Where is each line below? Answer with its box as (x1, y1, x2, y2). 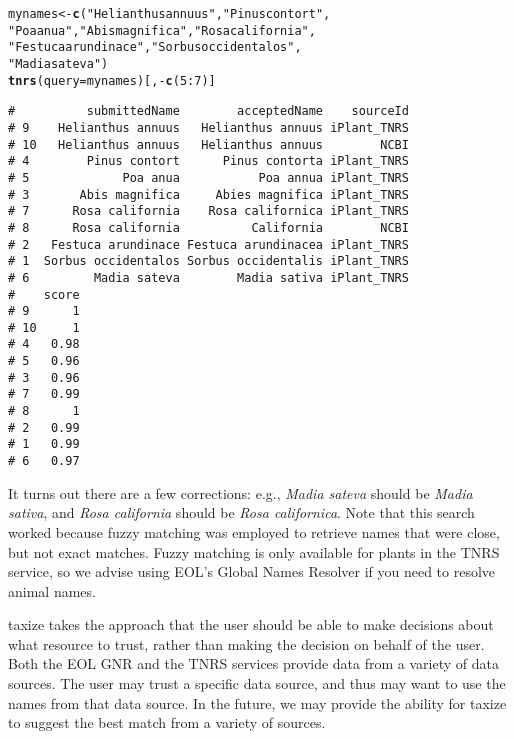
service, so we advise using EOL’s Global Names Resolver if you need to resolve (8, 561, 496, 582)
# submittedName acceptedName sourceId (8, 104, 409, 119)
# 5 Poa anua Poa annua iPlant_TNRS (8, 170, 409, 185)
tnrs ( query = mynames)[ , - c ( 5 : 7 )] (8, 73, 216, 88)
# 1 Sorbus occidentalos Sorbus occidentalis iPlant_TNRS (8, 254, 409, 269)
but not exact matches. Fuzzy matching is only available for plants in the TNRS (8, 541, 500, 562)
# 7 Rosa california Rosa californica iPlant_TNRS (8, 204, 409, 219)
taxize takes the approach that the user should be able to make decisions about (8, 614, 494, 635)
